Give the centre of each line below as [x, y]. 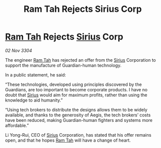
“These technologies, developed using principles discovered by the [73, 84]
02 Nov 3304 [18, 50]
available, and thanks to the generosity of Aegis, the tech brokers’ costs [78, 115]
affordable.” [17, 125]
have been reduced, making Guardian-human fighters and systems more [79, 120]
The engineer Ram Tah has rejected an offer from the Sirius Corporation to [80, 60]
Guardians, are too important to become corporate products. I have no [76, 89]
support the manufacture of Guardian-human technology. [63, 65]
